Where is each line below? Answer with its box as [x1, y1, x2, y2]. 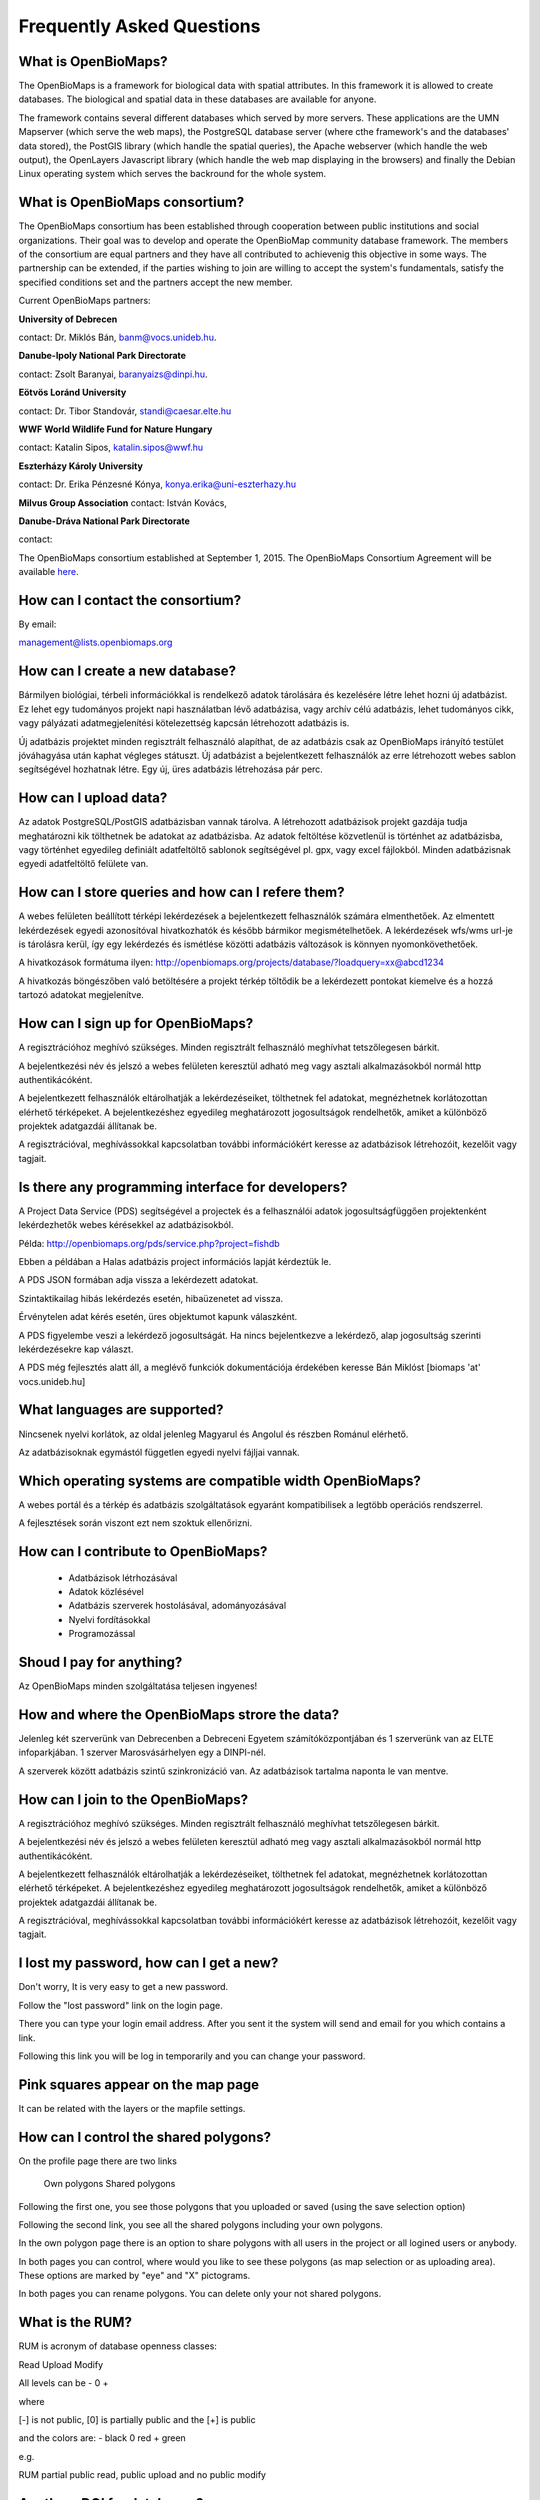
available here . [18, 566, 79, 578]
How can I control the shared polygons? [18, 2128, 272, 2145]
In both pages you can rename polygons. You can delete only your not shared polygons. [18, 2288, 382, 2300]
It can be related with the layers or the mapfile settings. [18, 2102, 246, 2114]
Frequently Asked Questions [18, 15, 261, 37]
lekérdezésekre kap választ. [18, 1343, 134, 1355]
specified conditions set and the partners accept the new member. [18, 276, 294, 288]
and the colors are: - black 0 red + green [18, 2432, 187, 2444]
